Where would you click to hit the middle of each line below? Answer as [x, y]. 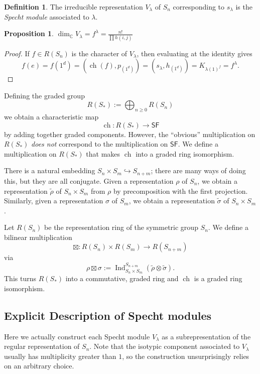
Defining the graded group [44, 95]
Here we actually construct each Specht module [77, 336]
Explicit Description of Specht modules [108, 315]
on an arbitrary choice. [39, 366]
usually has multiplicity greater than [60, 356]
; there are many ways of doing [198, 170]
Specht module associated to [47, 16]
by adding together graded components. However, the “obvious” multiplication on [130, 134]
